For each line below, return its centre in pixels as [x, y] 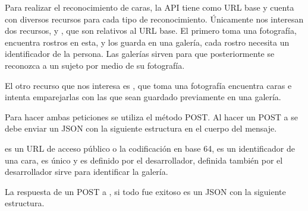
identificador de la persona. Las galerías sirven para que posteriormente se [140, 54]
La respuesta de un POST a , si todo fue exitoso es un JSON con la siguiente [145, 191]
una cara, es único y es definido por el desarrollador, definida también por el [144, 160]
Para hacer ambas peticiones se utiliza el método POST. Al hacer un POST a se [151, 116]
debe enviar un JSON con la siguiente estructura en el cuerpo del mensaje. [141, 128]
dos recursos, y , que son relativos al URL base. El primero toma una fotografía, [151, 31]
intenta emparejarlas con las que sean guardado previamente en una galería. [143, 97]
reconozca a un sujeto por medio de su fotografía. [95, 65]
